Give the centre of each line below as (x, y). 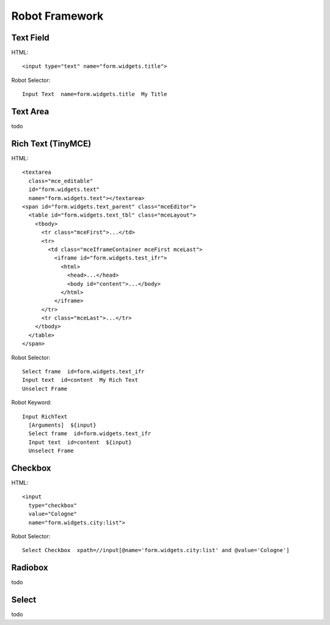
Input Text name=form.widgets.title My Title (95, 94)
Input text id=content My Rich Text (80, 380)
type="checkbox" (53, 505)
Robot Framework (57, 16)
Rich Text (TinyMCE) (51, 144)
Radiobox (30, 568)
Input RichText (45, 417)
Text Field (31, 38)
